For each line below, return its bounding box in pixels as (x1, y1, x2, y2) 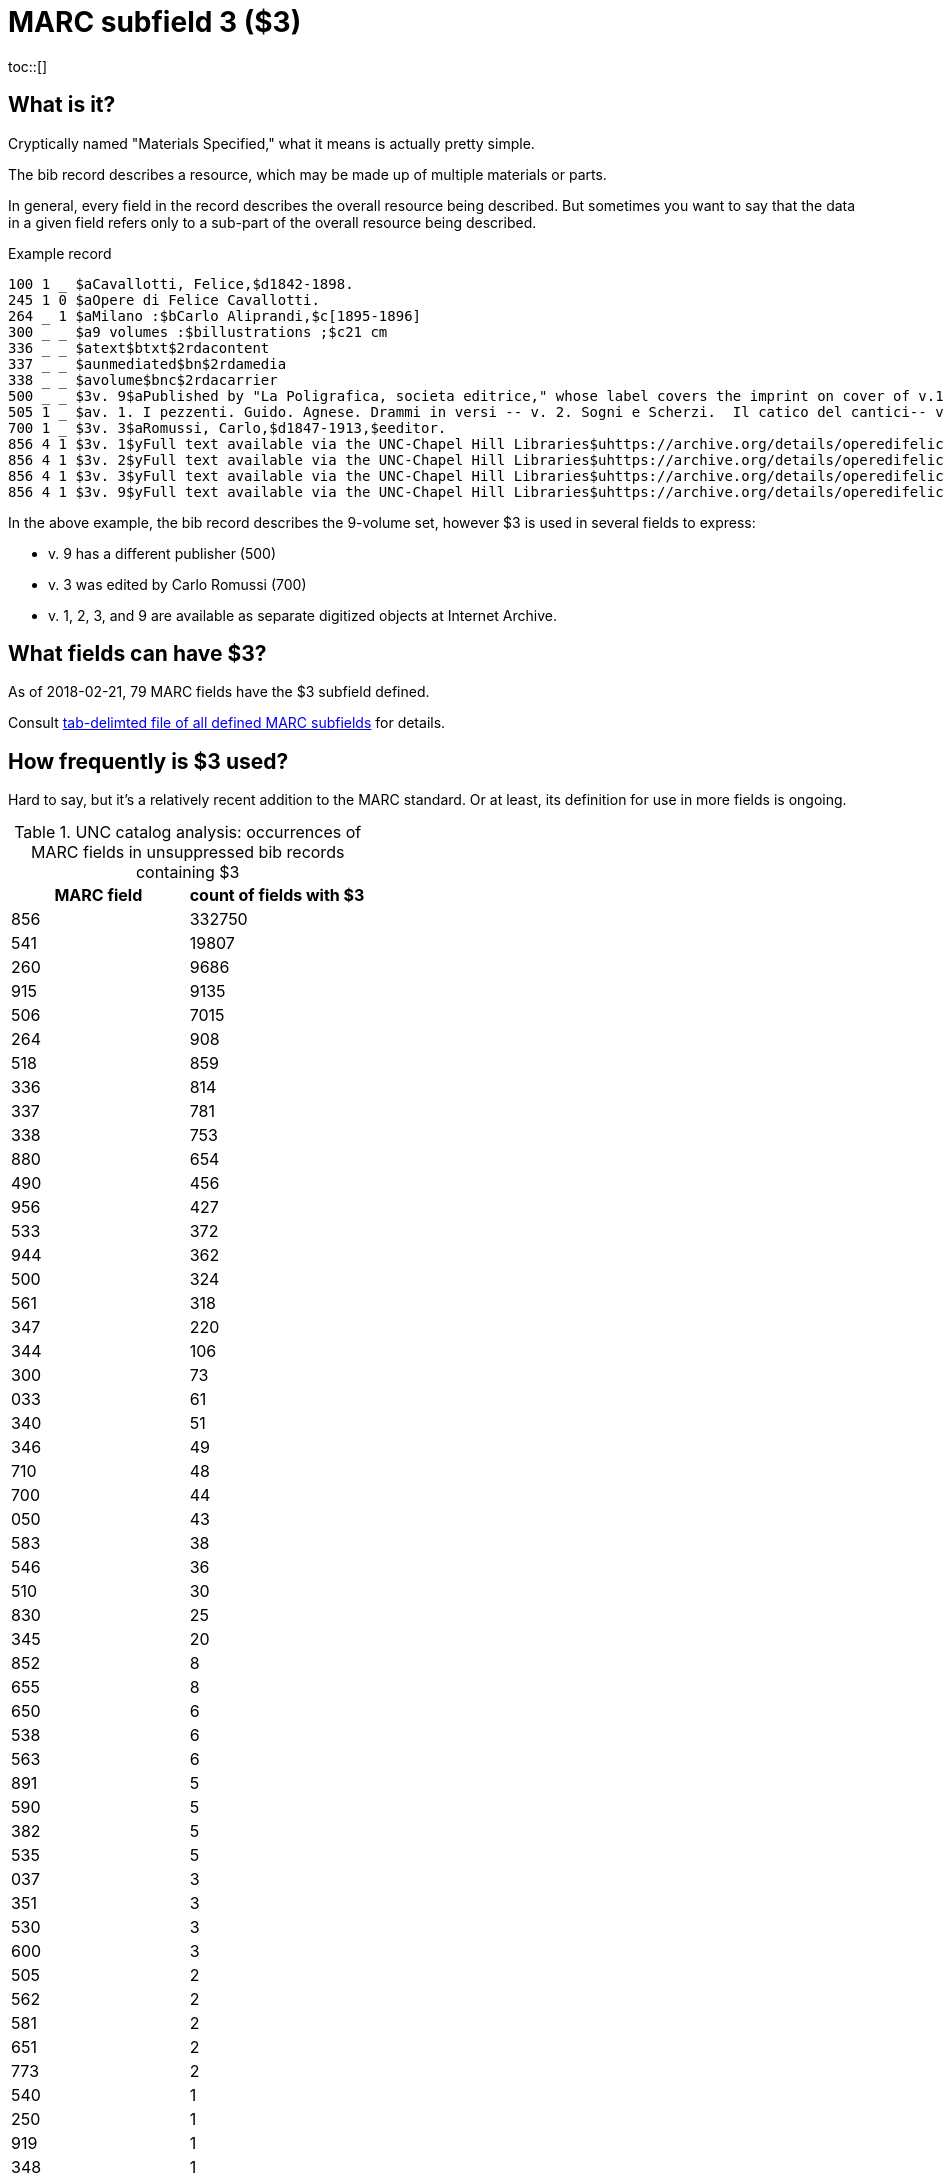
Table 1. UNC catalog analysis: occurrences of (14, 822, 362, 843)
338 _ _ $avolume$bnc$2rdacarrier (8, 371, 278, 388)
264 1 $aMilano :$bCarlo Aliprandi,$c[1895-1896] (8, 307, 422, 324)
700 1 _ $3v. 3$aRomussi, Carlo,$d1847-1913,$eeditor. (8, 419, 447, 436)
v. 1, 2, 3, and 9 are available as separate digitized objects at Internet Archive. (48, 606, 557, 624)
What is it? (8, 92, 116, 118)
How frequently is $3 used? (8, 748, 289, 774)
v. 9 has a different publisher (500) (48, 544, 277, 562)
